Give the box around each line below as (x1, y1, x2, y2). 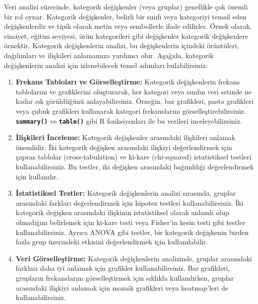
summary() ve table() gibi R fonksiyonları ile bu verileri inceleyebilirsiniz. (15, 115, 242, 126)
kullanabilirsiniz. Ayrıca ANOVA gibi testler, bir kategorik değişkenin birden (15, 227, 249, 237)
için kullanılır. (15, 171, 59, 181)
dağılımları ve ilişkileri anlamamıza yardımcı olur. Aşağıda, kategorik (4, 50, 214, 60)
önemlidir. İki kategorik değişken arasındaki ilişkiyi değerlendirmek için (15, 142, 232, 152)
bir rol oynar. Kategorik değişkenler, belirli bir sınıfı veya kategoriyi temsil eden (4, 11, 247, 21)
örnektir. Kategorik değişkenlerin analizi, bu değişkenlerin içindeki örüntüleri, (4, 40, 239, 51)
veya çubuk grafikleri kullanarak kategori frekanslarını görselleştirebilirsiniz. (15, 105, 246, 116)
